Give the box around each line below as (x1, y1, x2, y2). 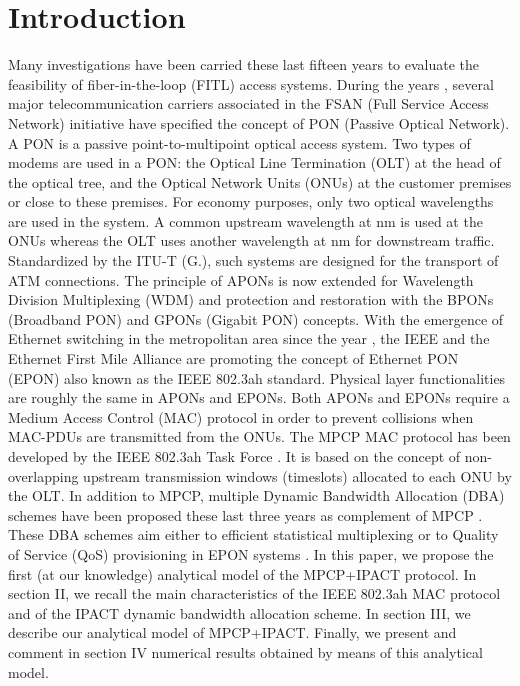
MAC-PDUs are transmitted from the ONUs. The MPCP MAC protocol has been (8, 426, 511, 447)
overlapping (8, 465, 79, 486)
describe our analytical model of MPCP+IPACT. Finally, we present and (8, 622, 457, 643)
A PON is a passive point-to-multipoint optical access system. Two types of (8, 132, 471, 153)
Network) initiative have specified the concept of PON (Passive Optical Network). (8, 112, 510, 133)
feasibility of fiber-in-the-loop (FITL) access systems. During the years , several (8, 73, 494, 94)
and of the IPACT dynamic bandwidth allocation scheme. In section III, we (8, 602, 471, 623)
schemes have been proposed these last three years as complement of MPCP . (8, 504, 483, 525)
